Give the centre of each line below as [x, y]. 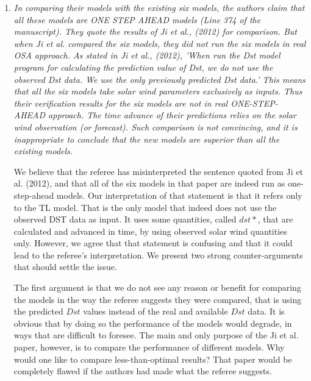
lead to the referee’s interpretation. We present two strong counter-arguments [158, 255]
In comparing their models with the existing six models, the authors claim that [159, 7]
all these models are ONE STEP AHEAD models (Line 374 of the [137, 19]
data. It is [266, 311]
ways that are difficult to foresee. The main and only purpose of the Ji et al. [156, 335]
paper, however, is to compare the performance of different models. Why [149, 347]
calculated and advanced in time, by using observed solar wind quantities [150, 231]
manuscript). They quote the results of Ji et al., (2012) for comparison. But [155, 31]
